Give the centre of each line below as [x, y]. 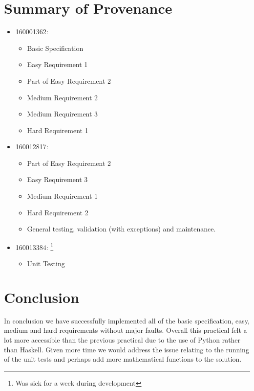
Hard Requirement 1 [58, 130]
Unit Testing [46, 264]
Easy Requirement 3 [57, 179]
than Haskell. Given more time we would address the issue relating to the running [127, 349]
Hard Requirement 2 [58, 212]
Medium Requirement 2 [63, 97]
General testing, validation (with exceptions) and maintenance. [121, 229]
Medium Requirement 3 [63, 114]
